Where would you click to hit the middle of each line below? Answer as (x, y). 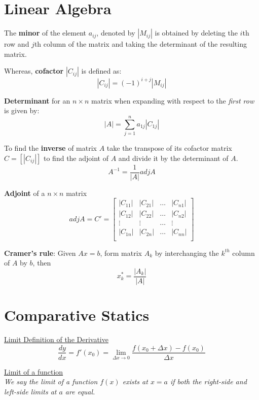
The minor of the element (45, 33)
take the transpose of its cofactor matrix (169, 148)
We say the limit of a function (51, 381)
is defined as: (101, 71)
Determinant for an (37, 100)
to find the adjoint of (76, 158)
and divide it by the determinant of (173, 158)
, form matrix (121, 253)
